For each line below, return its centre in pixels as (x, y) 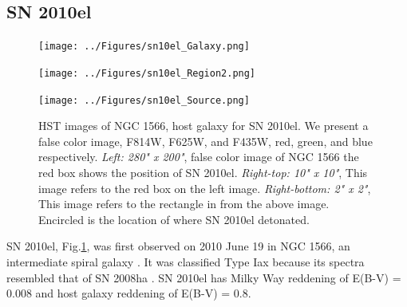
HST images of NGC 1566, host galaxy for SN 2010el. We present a (203, 126)
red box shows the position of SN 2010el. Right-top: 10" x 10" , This (203, 172)
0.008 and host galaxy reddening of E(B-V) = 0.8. (129, 293)
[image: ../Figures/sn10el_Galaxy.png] (144, 47)
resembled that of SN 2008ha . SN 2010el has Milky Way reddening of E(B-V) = (204, 277)
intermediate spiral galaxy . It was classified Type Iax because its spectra (186, 261)
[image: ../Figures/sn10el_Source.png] (144, 100)
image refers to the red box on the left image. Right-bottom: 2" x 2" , (205, 188)
